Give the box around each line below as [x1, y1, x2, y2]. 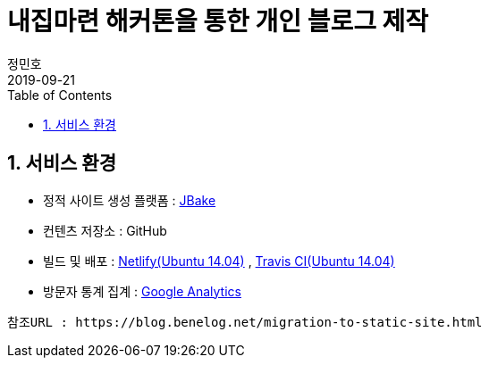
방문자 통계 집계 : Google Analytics [43, 283, 241, 299]
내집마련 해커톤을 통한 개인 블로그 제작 [7, 6, 429, 37]
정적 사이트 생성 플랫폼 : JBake [43, 192, 216, 208]
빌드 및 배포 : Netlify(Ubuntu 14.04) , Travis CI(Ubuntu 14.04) [43, 253, 395, 269]
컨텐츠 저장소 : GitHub [43, 222, 167, 238]
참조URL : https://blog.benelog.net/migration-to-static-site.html [7, 314, 483, 329]
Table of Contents [7, 87, 113, 103]
